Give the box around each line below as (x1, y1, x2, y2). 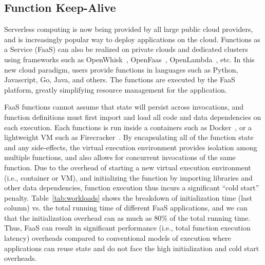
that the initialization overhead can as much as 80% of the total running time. (4, 212, 251, 223)
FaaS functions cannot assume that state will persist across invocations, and (4, 101, 244, 112)
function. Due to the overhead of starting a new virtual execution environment (4, 162, 251, 172)
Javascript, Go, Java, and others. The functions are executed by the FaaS (4, 74, 235, 85)
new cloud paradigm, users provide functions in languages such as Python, (4, 64, 238, 75)
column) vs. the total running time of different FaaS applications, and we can (4, 202, 248, 213)
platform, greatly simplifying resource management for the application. (4, 84, 227, 95)
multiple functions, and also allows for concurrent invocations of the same (4, 152, 236, 163)
